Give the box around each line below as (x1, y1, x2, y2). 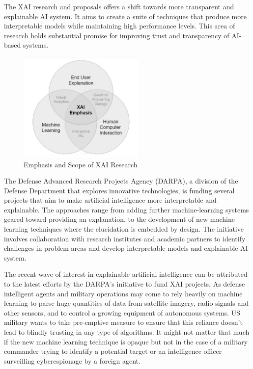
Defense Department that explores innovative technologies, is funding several (4, 185, 235, 195)
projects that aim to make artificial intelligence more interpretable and (4, 195, 217, 205)
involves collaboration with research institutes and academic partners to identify (4, 233, 246, 243)
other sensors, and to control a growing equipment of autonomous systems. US (4, 307, 240, 317)
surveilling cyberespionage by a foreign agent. (4, 355, 141, 366)
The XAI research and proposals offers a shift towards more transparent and (4, 1, 234, 11)
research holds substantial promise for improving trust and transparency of (4, 30, 229, 40)
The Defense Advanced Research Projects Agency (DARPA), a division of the (4, 176, 238, 186)
